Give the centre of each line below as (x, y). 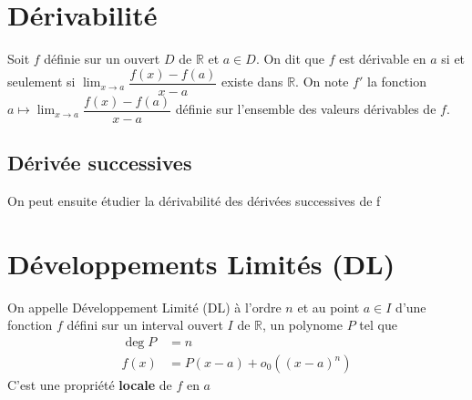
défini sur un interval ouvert (145, 325)
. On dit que (290, 59)
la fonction (397, 82)
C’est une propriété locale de (90, 385)
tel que (378, 325)
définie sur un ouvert (102, 59)
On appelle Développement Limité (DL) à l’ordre (144, 307)
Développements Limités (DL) (201, 263)
